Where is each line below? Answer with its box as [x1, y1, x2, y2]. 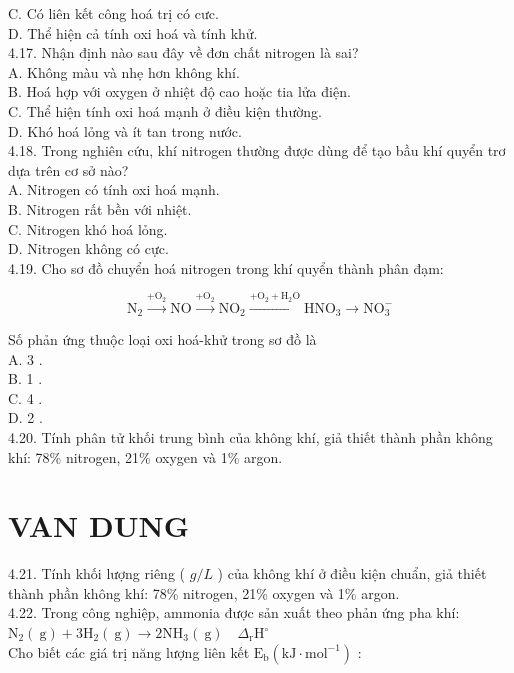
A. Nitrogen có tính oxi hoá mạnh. [8, 179, 220, 200]
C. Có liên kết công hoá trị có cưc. [8, 3, 219, 23]
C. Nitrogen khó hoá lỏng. [8, 218, 168, 239]
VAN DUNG [8, 505, 189, 546]
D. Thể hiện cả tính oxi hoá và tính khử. [8, 22, 258, 43]
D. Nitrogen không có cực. [8, 238, 169, 259]
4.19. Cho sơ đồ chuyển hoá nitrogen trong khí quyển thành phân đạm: [8, 257, 444, 278]
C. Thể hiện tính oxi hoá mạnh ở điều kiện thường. [8, 100, 322, 121]
